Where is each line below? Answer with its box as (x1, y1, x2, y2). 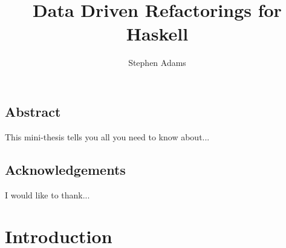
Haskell (126, 21, 189, 46)
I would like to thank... (5, 188, 90, 201)
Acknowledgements (5, 160, 126, 178)
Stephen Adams (128, 56, 186, 69)
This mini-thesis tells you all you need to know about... (5, 130, 210, 143)
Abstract (5, 102, 61, 120)
